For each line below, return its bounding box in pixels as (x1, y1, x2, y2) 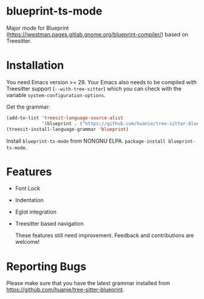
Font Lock (15, 185, 41, 192)
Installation (6, 59, 64, 72)
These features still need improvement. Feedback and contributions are (15, 232, 194, 239)
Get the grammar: (6, 103, 50, 110)
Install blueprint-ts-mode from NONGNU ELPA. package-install (6, 137, 166, 144)
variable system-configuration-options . (6, 91, 106, 98)
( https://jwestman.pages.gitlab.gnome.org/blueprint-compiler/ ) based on (6, 30, 188, 38)
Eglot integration (15, 208, 56, 216)
